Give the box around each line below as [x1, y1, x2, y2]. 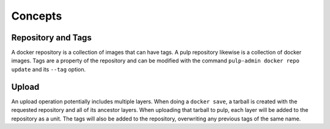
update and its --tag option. [11, 65, 86, 73]
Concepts [11, 9, 62, 23]
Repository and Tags [11, 32, 92, 43]
